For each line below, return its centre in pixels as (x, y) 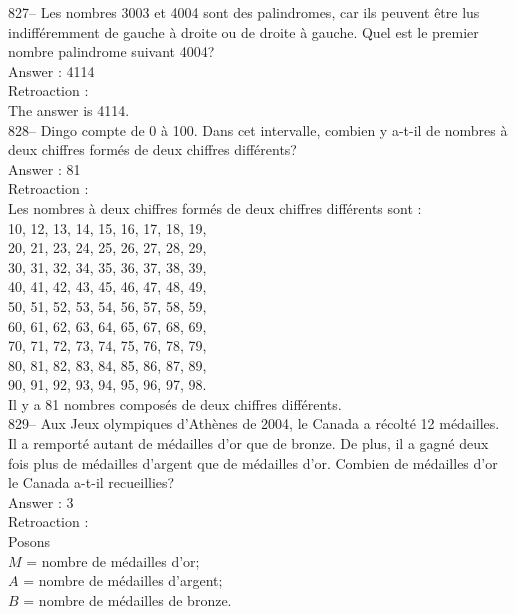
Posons (29, 541)
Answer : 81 (44, 168)
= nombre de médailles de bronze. (127, 599)
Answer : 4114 (51, 70)
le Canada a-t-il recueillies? (91, 482)
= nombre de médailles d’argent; (123, 580)
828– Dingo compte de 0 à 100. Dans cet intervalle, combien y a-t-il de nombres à (258, 129)
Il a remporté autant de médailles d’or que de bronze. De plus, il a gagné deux (248, 443)
